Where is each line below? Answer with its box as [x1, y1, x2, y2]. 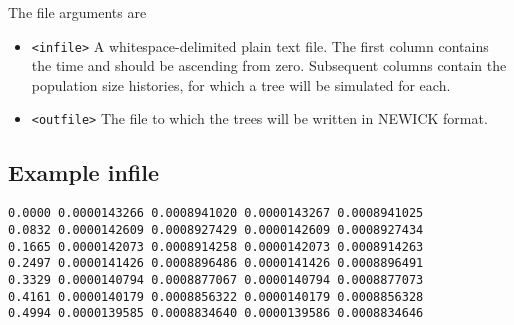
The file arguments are [8, 2, 147, 22]
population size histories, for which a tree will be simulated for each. [31, 74, 451, 95]
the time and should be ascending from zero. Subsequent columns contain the [31, 55, 507, 76]
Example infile [8, 157, 160, 188]
